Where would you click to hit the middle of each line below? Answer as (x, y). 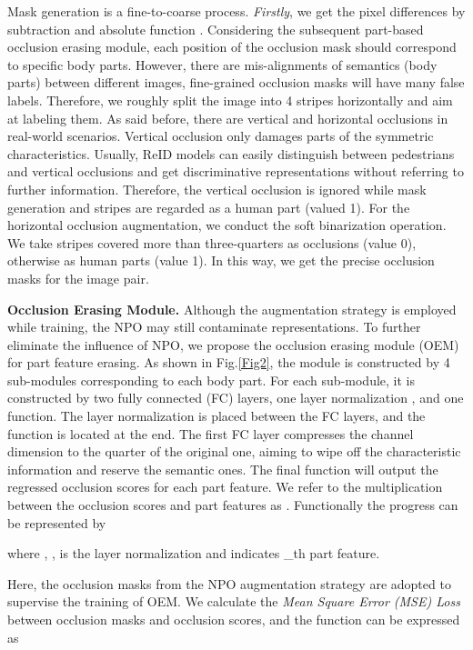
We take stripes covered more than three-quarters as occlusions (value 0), (212, 242)
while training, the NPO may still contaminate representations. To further (214, 327)
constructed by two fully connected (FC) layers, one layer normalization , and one (236, 398)
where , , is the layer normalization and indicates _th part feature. (194, 553)
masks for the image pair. (78, 278)
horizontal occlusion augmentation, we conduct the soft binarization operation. (227, 225)
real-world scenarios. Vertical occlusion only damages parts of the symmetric (221, 136)
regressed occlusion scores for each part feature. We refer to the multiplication (225, 487)
